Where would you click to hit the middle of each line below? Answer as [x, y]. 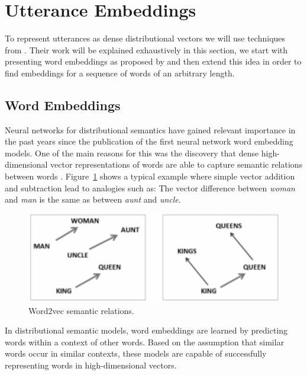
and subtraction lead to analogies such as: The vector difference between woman [150, 187]
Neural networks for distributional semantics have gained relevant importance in [150, 129]
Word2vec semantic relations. [81, 310]
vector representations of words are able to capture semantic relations [177, 164]
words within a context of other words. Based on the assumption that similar [145, 342]
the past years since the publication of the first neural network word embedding [149, 141]
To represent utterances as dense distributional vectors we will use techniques [145, 38]
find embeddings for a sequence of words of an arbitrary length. [120, 73]
